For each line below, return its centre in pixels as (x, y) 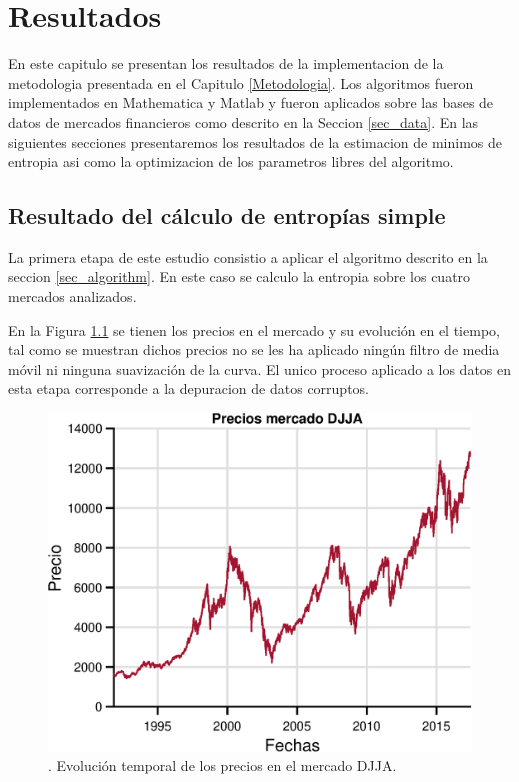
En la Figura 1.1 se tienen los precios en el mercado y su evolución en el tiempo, (254, 329)
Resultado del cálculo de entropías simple (227, 215)
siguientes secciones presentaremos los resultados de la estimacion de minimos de (255, 141)
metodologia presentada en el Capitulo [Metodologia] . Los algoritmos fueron (241, 82)
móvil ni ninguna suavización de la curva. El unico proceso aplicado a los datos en (260, 368)
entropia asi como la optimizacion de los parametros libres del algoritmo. (231, 161)
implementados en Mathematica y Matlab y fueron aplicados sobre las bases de (251, 102)
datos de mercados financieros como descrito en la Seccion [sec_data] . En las (243, 121)
